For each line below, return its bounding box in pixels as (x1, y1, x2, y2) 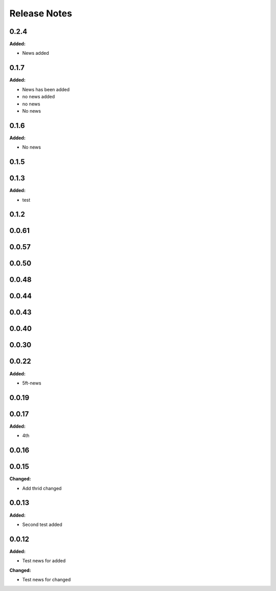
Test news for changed (22, 576, 71, 582)
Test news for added (22, 558, 66, 564)
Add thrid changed (22, 485, 62, 491)
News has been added (22, 86, 70, 92)
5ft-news (22, 379, 41, 386)
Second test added (22, 521, 62, 527)
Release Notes (9, 8, 73, 19)
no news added (22, 94, 55, 100)
